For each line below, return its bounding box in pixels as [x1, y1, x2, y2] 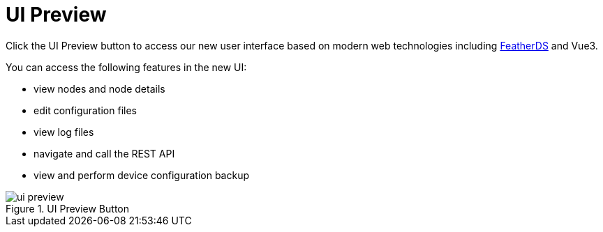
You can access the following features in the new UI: [6, 61, 247, 73]
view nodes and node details [33, 82, 165, 95]
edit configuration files [33, 104, 137, 116]
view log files [33, 125, 94, 138]
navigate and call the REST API [33, 147, 175, 160]
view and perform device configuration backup [33, 169, 250, 181]
